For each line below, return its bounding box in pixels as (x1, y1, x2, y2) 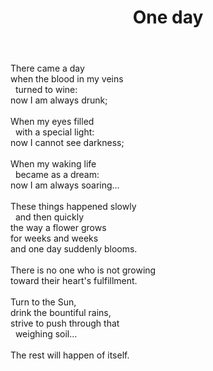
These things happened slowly (10, 201, 137, 213)
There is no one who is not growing (10, 264, 157, 276)
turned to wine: (14, 84, 78, 96)
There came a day (10, 62, 85, 75)
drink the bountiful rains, (10, 307, 112, 319)
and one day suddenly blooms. (10, 243, 138, 255)
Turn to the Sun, (10, 296, 77, 308)
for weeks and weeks (10, 232, 99, 245)
